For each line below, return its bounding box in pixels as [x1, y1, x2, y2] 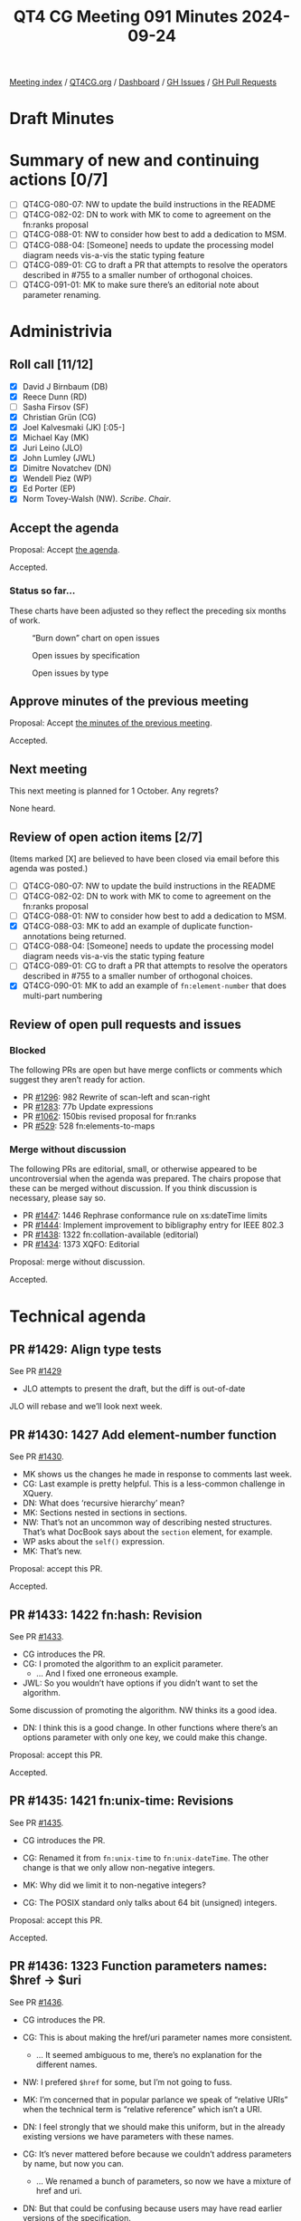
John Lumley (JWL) [22, 453, 97, 464]
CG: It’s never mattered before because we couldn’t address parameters [22, 2149, 292, 2159]
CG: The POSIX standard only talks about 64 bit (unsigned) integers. [22, 1897, 277, 1908]
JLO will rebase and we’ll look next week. [9, 1401, 163, 1412]
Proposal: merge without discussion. [9, 1256, 146, 1267]
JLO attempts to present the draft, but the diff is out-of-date [22, 1383, 246, 1394]
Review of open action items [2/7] [9, 829, 203, 844]
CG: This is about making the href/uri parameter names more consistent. [22, 2032, 293, 2043]
